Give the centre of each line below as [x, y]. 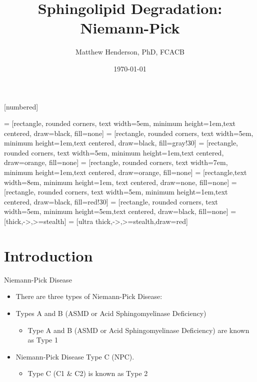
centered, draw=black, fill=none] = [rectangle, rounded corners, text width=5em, [129, 133]
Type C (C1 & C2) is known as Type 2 [88, 373]
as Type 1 [43, 340]
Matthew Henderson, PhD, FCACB [130, 52]
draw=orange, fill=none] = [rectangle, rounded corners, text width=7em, [116, 162]
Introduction [48, 255]
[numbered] [21, 106]
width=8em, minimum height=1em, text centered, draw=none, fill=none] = [120, 182]
